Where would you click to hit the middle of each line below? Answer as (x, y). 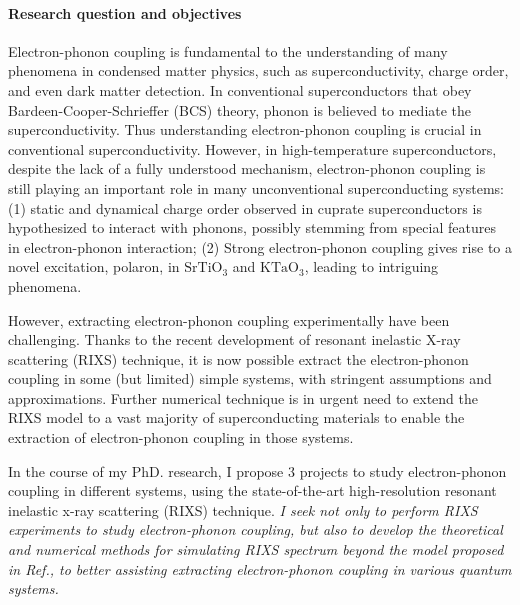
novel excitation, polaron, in (94, 266)
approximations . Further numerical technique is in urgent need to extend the (243, 397)
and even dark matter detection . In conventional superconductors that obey (240, 89)
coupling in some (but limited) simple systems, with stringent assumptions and (250, 378)
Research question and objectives (125, 12)
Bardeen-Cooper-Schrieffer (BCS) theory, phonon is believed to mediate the (240, 109)
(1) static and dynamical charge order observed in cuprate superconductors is (245, 207)
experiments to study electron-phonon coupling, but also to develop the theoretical (255, 529)
